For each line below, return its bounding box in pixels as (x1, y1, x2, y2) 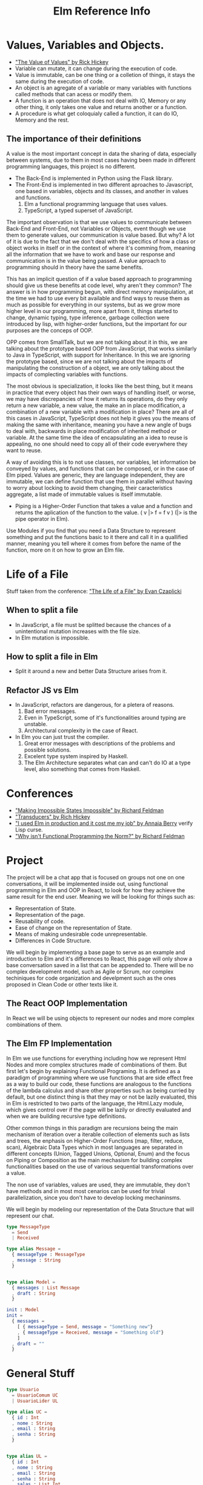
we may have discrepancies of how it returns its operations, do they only (6, 395, 188, 402)
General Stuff (6, 1367, 75, 1380)
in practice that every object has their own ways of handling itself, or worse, (6, 389, 196, 396)
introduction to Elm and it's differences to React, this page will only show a (6, 955, 193, 962)
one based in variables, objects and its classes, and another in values (15, 187, 189, 194)
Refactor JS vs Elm (6, 685, 79, 695)
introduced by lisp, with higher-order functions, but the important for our (6, 320, 187, 328)
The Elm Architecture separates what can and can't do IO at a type (24, 759, 191, 767)
